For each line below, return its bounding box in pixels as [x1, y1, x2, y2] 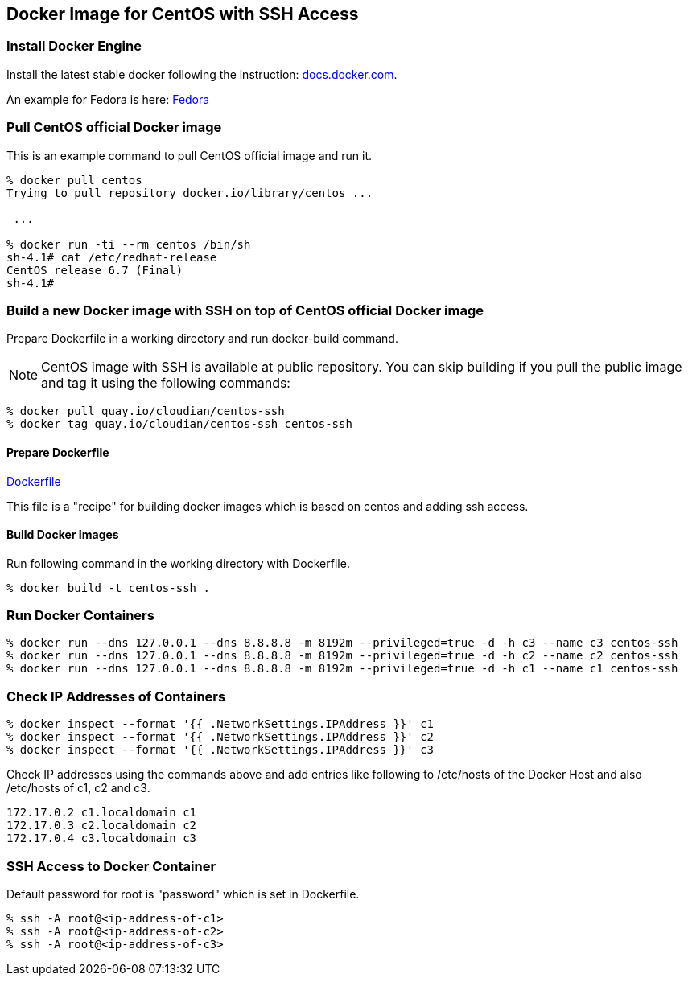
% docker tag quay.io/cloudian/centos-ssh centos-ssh [6, 417, 352, 431]
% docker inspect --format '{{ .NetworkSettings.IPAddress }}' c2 [6, 730, 435, 744]
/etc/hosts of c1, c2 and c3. [6, 781, 150, 795]
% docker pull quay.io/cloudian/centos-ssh [6, 405, 285, 418]
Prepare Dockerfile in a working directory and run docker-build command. [6, 331, 398, 346]
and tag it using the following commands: [41, 375, 290, 392]
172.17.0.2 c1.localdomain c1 [6, 806, 197, 820]
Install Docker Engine [6, 38, 142, 55]
